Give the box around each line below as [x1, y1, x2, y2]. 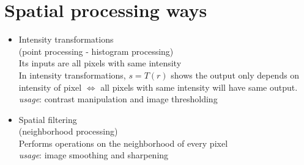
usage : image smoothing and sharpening [18, 149, 169, 161]
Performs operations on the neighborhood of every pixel [18, 136, 228, 149]
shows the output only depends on [171, 68, 300, 81]
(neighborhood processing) [18, 125, 118, 138]
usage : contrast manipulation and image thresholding [18, 93, 218, 105]
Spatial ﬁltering [18, 113, 77, 125]
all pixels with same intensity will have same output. [100, 80, 298, 93]
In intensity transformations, [18, 68, 126, 81]
